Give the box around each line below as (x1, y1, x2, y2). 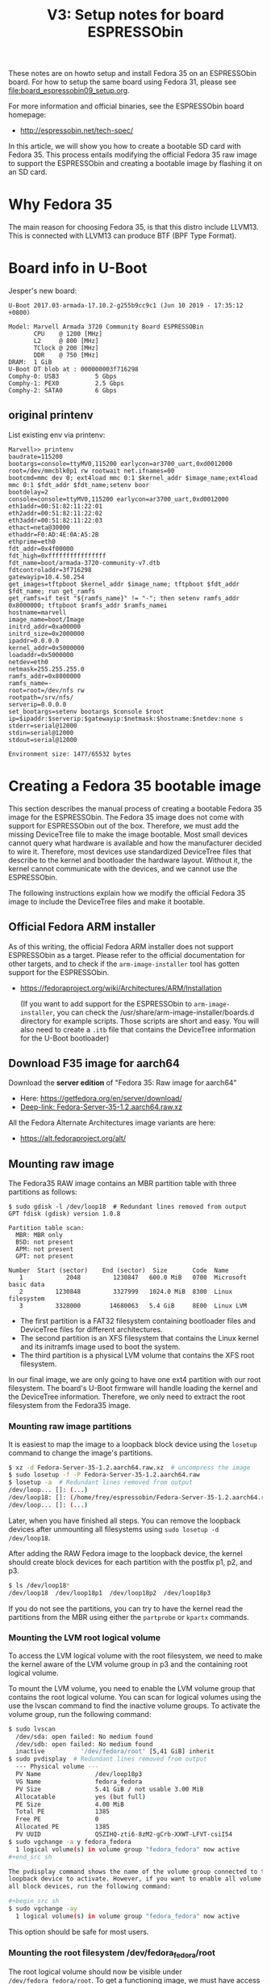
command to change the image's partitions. (8, 1448, 153, 1457)
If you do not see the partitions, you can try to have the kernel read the (8, 1604, 244, 1613)
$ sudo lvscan (8, 1725, 56, 1733)
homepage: (8, 110, 47, 120)
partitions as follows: (8, 1187, 78, 1197)
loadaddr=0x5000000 (8, 651, 74, 659)
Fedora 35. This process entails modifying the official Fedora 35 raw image (8, 150, 258, 159)
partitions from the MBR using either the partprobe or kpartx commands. (8, 1612, 250, 1622)
